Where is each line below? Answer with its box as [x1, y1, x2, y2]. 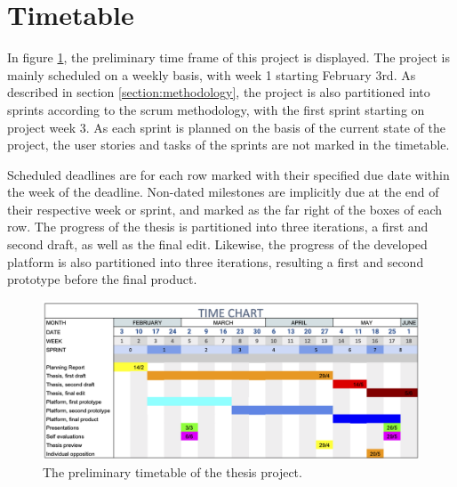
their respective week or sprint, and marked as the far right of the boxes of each [7, 199, 442, 218]
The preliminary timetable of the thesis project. [43, 463, 302, 482]
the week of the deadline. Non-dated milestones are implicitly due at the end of [7, 183, 439, 201]
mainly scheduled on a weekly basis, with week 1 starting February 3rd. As [7, 65, 416, 84]
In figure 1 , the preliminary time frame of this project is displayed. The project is [7, 48, 450, 67]
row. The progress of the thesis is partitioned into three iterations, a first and [7, 217, 429, 236]
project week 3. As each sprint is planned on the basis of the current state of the [7, 118, 445, 136]
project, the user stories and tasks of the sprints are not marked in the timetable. [7, 135, 450, 154]
